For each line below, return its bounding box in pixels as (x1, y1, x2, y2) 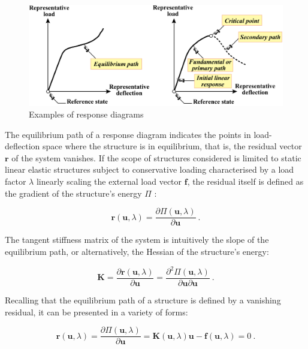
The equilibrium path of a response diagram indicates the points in (5, 128, 251, 140)
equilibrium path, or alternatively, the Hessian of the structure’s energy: (5, 245, 269, 257)
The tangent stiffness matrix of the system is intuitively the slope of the (5, 233, 269, 246)
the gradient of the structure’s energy (5, 186, 142, 199)
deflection (5, 140, 40, 152)
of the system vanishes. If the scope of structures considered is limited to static (11, 151, 301, 164)
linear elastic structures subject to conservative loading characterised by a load (5, 163, 294, 176)
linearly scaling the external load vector (36, 175, 182, 188)
